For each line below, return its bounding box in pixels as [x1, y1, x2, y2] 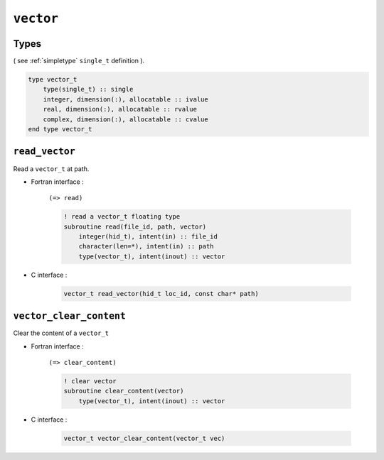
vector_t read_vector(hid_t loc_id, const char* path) [63, 290, 259, 297]
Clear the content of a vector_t [13, 329, 110, 337]
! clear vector [63, 377, 117, 385]
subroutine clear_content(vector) [63, 387, 184, 395]
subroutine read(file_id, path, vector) [63, 222, 206, 231]
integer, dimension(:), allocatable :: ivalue [43, 95, 209, 103]
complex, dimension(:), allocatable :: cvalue [43, 115, 209, 124]
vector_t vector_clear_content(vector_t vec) [63, 434, 225, 442]
